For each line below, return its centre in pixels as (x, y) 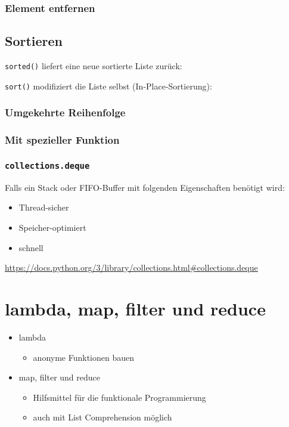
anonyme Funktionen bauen (83, 357)
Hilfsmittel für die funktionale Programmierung (119, 397)
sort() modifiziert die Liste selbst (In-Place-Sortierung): (108, 86)
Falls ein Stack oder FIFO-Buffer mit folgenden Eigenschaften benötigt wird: (145, 187)
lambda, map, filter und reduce (135, 308)
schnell (31, 247)
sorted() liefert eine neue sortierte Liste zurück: (94, 66)
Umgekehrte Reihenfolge (65, 112)
